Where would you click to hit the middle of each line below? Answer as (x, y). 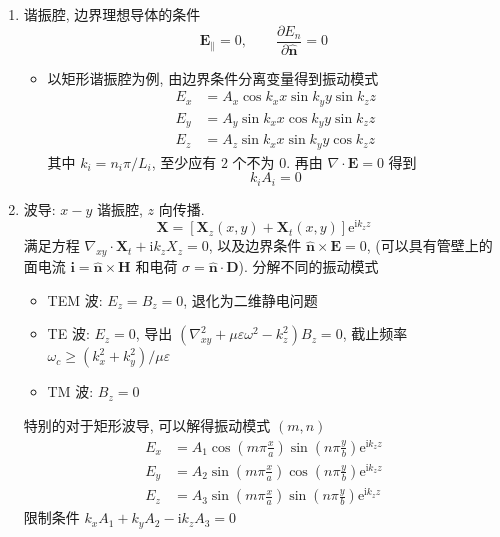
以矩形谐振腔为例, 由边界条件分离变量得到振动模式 (213, 77)
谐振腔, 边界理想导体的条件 (112, 14)
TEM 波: (75, 299)
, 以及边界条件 (255, 245)
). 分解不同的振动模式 (308, 266)
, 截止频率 (375, 333)
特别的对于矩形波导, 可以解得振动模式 (147, 425)
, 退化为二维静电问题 (250, 299)
